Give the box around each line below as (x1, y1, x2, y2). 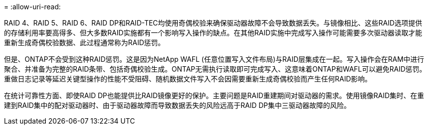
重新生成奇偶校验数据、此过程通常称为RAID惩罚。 (4, 38, 165, 47)
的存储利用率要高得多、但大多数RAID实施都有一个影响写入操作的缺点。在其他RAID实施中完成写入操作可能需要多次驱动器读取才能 (4, 28, 423, 37)
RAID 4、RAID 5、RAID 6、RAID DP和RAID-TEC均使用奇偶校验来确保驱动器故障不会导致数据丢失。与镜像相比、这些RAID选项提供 (4, 19, 423, 27)
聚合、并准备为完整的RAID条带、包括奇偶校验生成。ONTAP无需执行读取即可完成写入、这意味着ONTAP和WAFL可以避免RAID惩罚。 (4, 65, 427, 73)
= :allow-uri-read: (4, 2, 61, 11)
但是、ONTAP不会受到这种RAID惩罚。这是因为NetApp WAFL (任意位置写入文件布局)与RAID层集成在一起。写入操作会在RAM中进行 (4, 55, 425, 63)
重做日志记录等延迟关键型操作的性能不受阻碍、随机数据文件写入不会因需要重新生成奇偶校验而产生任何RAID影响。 (4, 75, 372, 83)
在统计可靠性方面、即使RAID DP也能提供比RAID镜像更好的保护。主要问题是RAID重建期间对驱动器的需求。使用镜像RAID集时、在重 (4, 91, 425, 100)
